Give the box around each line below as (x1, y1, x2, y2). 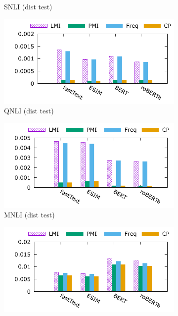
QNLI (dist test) (4, 105, 54, 116)
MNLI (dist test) (4, 210, 55, 220)
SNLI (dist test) (4, 1, 52, 11)
